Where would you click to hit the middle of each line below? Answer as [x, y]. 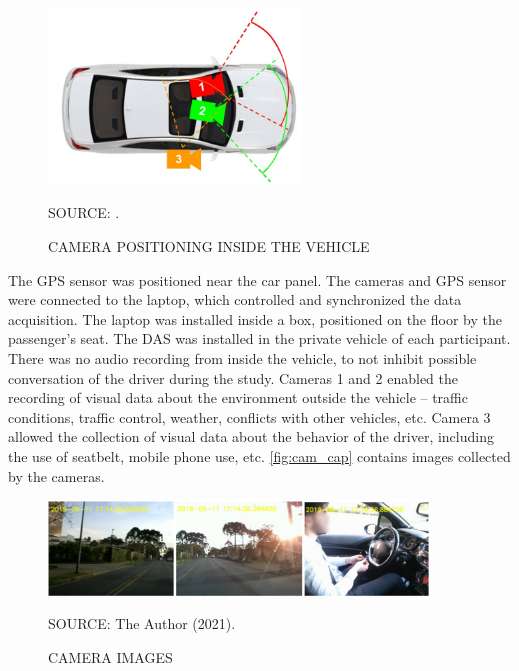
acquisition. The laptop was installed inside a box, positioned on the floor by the [255, 318]
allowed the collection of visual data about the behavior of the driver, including [251, 436]
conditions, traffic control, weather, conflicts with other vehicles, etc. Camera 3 [249, 416]
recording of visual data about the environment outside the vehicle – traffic [238, 397]
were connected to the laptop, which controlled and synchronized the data [235, 299]
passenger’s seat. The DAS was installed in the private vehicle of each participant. [259, 338]
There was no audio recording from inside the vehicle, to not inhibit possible [242, 357]
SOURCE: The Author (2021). [142, 623]
